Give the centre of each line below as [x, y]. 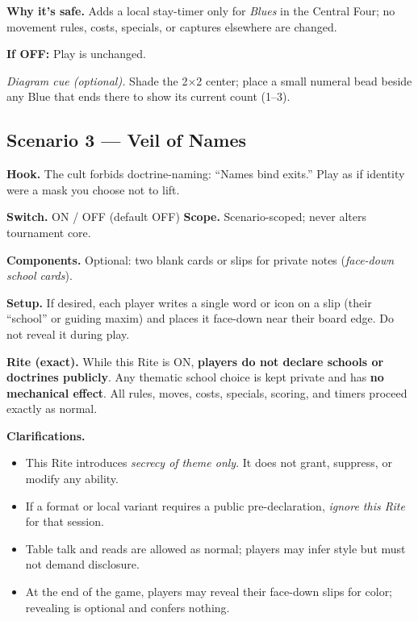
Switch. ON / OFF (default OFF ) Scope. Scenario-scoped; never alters [186, 217]
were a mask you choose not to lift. [93, 189]
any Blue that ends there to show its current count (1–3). [148, 96]
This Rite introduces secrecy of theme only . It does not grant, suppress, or [209, 463]
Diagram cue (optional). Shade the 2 [97, 80]
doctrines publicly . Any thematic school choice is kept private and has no [195, 377]
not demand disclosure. [82, 564]
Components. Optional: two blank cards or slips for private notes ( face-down [201, 259]
